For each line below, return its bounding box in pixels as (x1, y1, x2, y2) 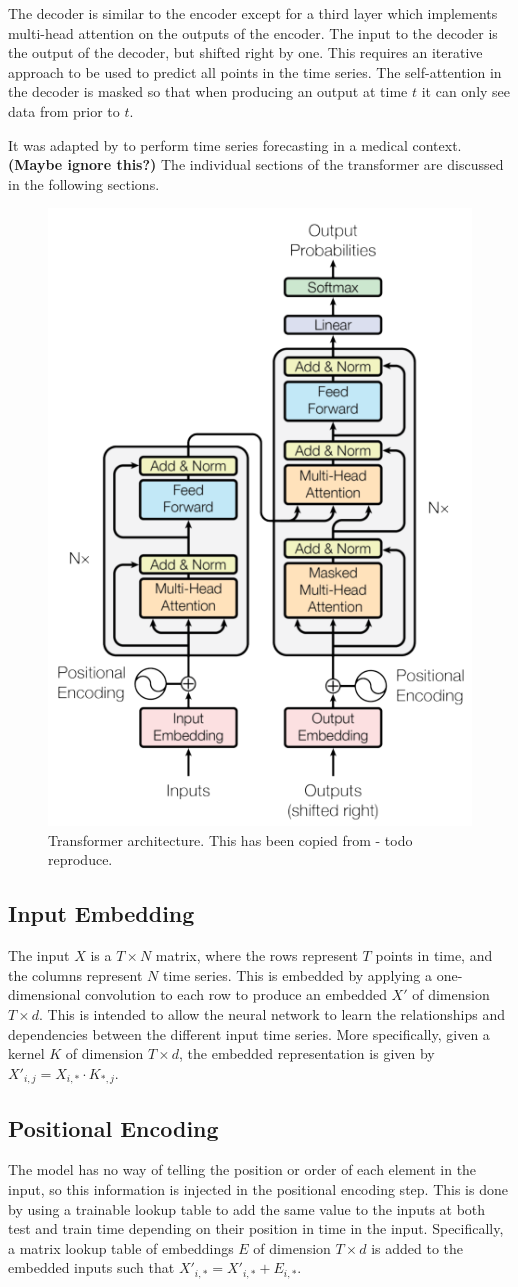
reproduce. (48, 849, 113, 870)
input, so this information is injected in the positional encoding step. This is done (8, 1179, 508, 1200)
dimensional (8, 984, 81, 1005)
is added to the (371, 1237, 464, 1258)
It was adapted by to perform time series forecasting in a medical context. (8, 134, 462, 155)
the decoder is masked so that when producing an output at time (8, 81, 408, 102)
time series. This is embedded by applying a (162, 964, 433, 985)
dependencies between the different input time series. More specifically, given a (8, 1023, 490, 1044)
